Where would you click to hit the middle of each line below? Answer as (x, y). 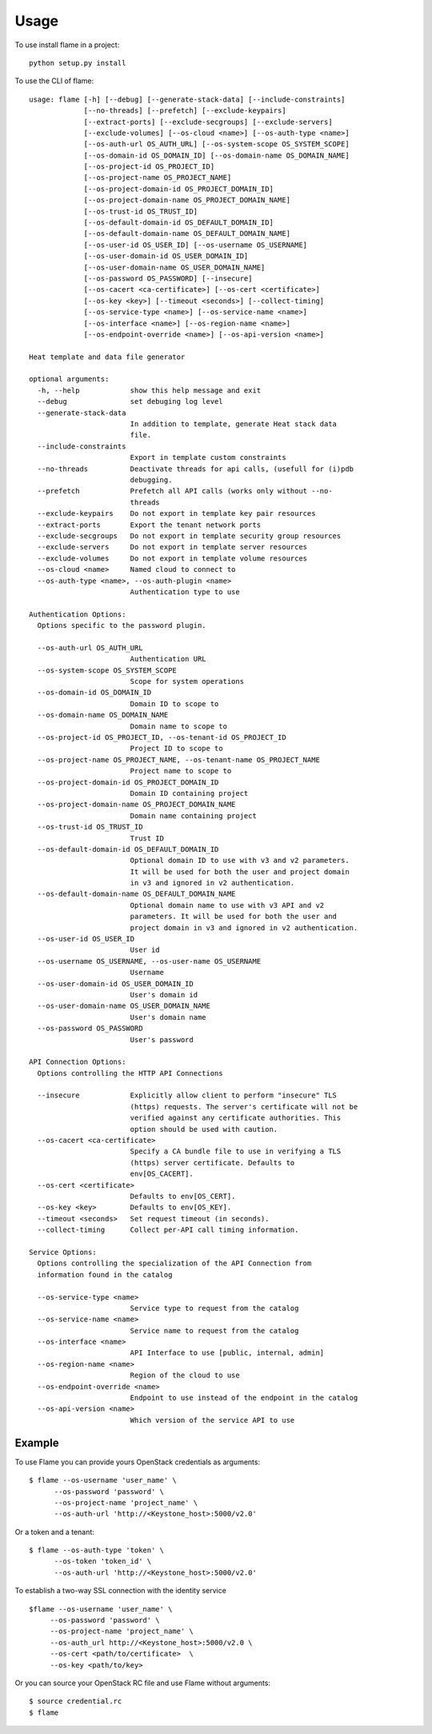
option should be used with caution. (204, 1129)
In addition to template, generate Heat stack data (234, 424)
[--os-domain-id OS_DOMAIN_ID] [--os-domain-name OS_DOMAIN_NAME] (216, 155)
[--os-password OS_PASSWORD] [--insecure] (168, 278)
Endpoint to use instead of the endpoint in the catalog (244, 1398)
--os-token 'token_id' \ (103, 1561)
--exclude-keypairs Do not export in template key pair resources (176, 513)
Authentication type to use (185, 591)
